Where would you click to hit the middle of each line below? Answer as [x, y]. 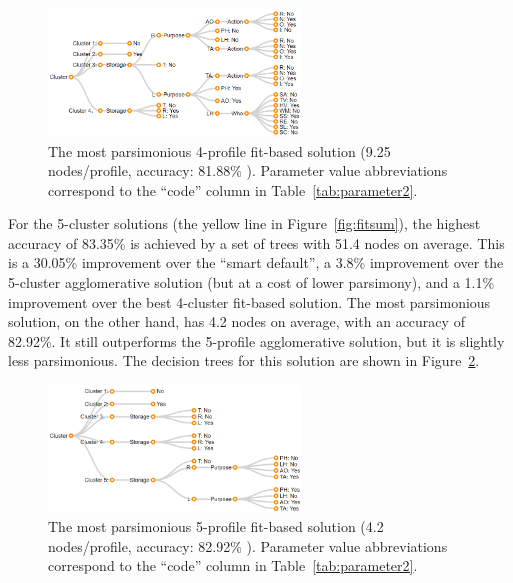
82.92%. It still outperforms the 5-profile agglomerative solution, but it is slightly [256, 340]
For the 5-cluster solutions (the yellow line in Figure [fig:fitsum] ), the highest [244, 223]
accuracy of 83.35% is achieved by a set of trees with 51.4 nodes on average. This [256, 242]
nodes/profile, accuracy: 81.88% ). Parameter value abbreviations [248, 170]
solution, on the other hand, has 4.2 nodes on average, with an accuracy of [236, 321]
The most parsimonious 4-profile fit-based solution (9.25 [219, 150]
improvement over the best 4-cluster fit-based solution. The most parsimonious [249, 301]
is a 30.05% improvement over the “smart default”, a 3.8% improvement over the [256, 262]
